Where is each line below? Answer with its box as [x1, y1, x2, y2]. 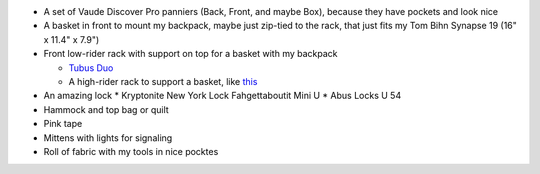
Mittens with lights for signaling [43, 131, 173, 144]
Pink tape [43, 118, 83, 130]
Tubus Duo [68, 61, 114, 74]
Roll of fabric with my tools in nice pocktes [43, 145, 219, 157]
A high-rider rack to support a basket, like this [68, 75, 258, 87]
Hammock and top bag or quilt [43, 103, 169, 115]
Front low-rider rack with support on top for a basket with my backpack [43, 48, 338, 60]
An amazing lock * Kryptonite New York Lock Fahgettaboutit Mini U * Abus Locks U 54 [43, 90, 402, 102]
